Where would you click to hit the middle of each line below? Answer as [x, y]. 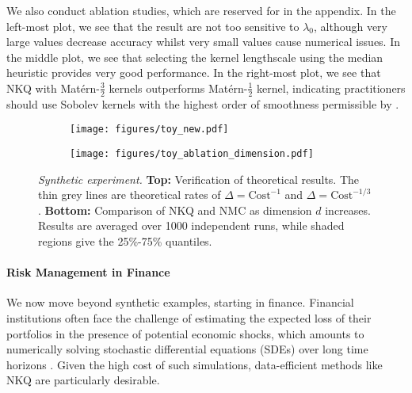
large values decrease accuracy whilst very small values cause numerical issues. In [204, 42]
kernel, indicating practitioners [331, 88]
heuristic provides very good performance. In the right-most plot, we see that [194, 72]
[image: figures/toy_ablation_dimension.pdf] [192, 154]
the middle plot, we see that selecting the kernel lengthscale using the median [195, 57]
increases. [348, 210]
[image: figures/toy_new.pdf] [149, 130]
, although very [350, 26]
